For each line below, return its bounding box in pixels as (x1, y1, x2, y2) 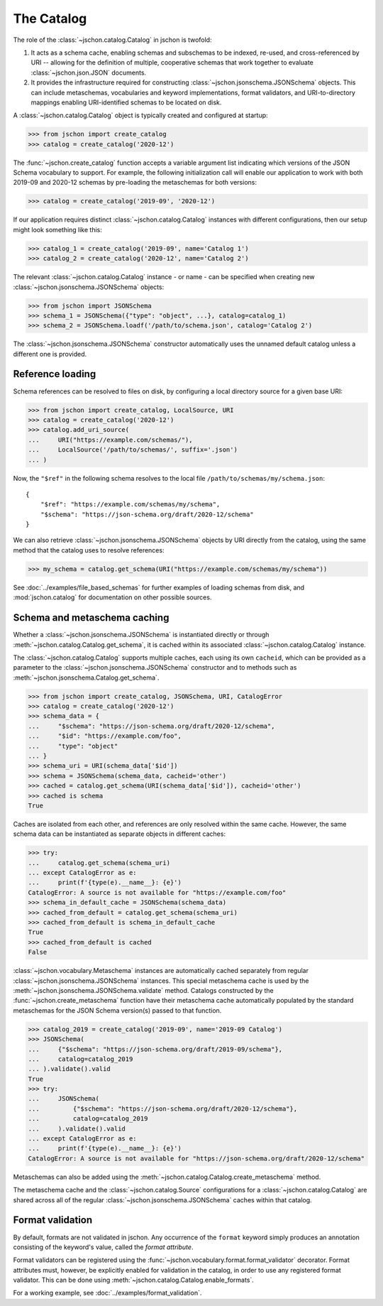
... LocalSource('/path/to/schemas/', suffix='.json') (28, 446, 238, 454)
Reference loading (13, 368, 96, 380)
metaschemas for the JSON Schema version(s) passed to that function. (13, 1006, 222, 1015)
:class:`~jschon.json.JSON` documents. (30, 68, 147, 77)
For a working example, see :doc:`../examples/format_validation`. (13, 1289, 202, 1297)
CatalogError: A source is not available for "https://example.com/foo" (28, 888, 287, 896)
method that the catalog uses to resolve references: (13, 545, 165, 554)
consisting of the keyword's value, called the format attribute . (13, 1243, 194, 1251)
